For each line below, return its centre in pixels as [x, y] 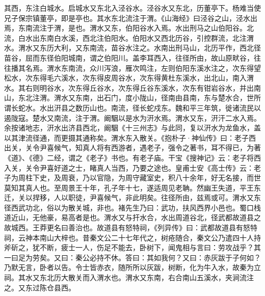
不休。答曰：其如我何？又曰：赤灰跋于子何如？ [182, 257]
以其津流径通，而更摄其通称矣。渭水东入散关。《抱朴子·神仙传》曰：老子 [126, 137]
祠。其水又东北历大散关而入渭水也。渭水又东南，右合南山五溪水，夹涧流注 [129, 277]
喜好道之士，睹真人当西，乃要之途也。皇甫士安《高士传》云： [150, 167]
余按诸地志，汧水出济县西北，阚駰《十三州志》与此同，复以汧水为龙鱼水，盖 [132, 128]
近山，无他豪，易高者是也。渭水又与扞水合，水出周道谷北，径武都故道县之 [136, 217]
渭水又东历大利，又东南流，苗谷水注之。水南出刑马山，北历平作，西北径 [139, 48]
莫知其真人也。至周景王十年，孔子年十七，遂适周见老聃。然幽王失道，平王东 [132, 187]
